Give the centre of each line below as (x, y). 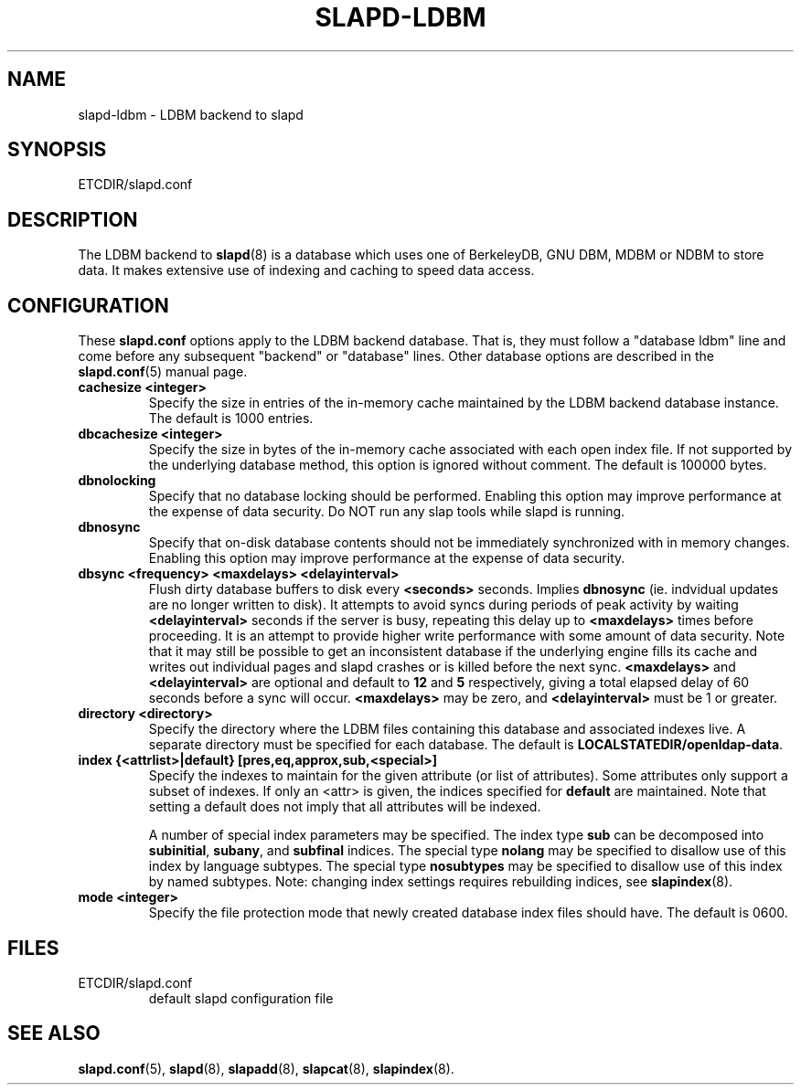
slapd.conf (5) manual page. (163, 372)
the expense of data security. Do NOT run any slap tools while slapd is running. (387, 512)
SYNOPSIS (57, 150)
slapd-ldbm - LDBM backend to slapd (191, 114)
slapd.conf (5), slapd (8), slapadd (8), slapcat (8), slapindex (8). (266, 1068)
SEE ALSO (54, 1034)
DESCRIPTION (73, 219)
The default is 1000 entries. (231, 419)
